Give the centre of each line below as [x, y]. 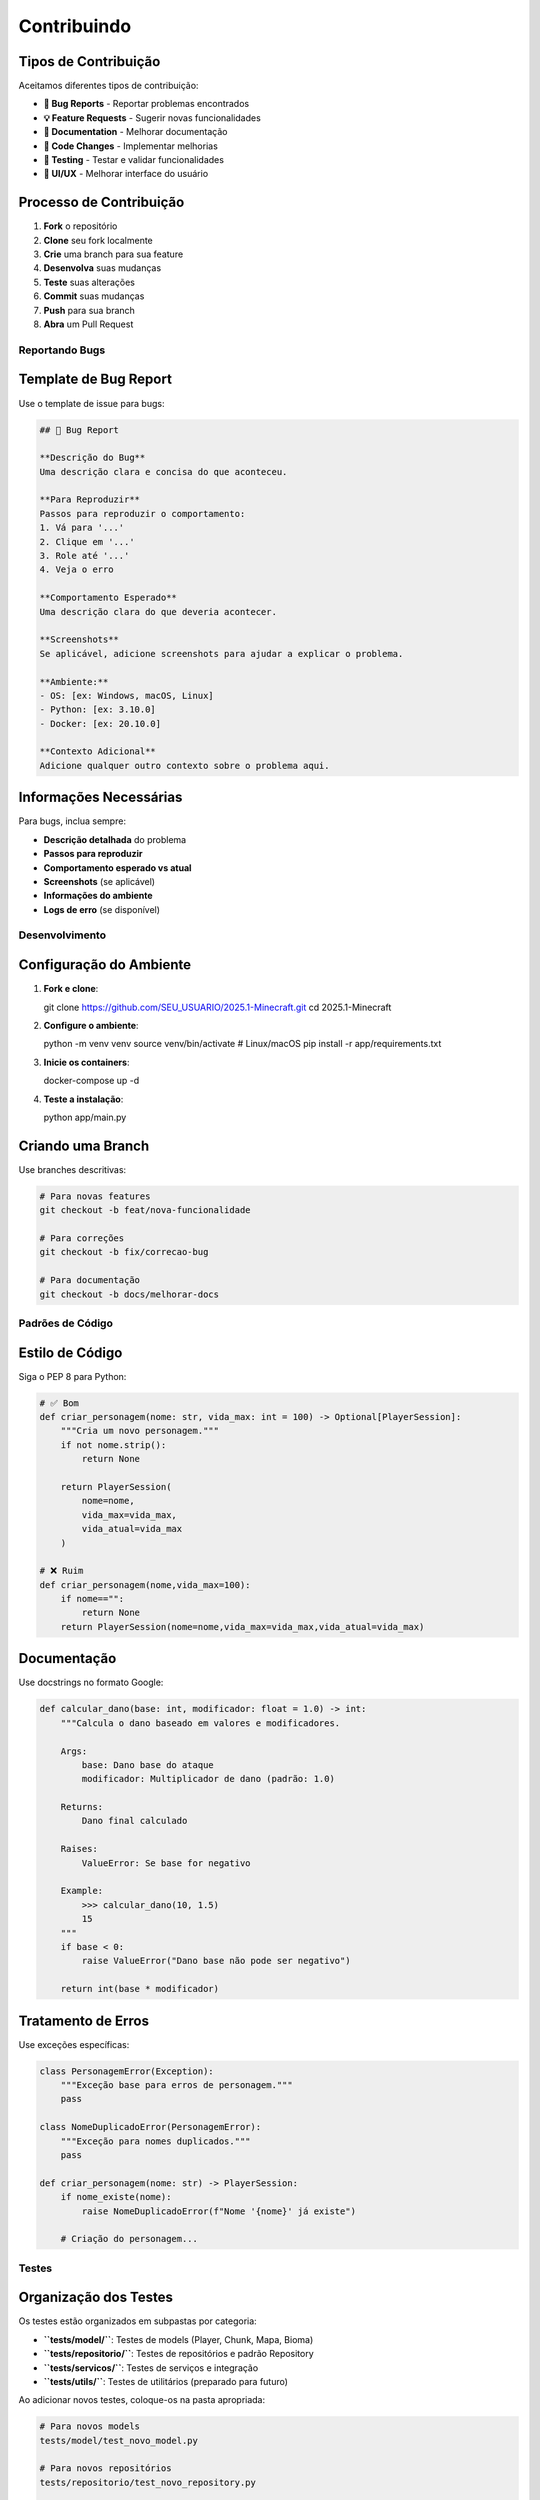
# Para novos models [89, 2426]
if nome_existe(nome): [116, 2197]
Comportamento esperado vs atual [117, 867]
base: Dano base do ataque [147, 1764]
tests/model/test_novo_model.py [119, 2440]
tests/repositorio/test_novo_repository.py [148, 2482]
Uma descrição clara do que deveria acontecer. [158, 611]
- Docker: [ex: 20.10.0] [100, 723]
